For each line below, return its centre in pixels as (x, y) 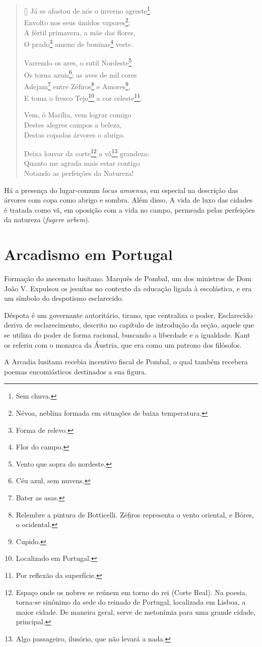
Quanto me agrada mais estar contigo (82, 163)
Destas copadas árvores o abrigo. (74, 134)
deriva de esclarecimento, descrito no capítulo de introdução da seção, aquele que (129, 325)
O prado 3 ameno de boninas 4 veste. (78, 43)
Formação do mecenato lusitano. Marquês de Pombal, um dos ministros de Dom (128, 278)
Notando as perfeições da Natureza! (79, 173)
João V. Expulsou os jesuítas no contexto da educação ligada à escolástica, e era (128, 288)
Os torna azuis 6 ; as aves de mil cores (80, 74)
